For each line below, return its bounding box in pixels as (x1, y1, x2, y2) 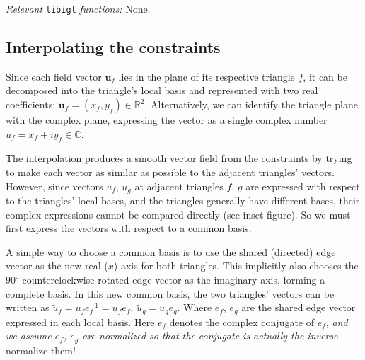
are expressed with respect (245, 178, 360, 193)
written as (6, 300, 50, 315)
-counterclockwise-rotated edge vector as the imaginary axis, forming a (18, 272, 325, 287)
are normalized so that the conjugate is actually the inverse (82, 328, 338, 343)
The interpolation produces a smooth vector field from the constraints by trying (6, 151, 352, 166)
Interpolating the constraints (6, 36, 221, 58)
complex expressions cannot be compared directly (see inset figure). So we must (6, 207, 351, 221)
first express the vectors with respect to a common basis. (6, 221, 252, 236)
